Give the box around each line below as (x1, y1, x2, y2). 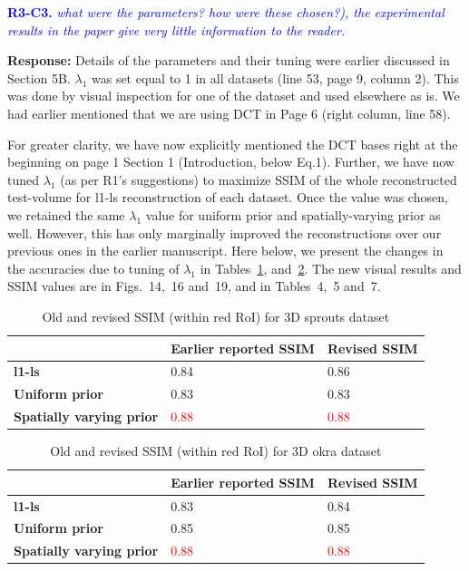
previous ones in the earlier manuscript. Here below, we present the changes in (7, 241, 444, 260)
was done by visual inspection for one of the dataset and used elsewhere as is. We (7, 86, 460, 105)
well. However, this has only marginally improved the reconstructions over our (7, 223, 442, 242)
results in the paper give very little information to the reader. (7, 20, 346, 39)
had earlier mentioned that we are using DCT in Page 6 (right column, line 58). (7, 103, 451, 122)
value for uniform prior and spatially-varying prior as (145, 205, 441, 224)
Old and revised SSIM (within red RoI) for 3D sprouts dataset (42, 306, 390, 325)
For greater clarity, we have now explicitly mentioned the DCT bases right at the (7, 134, 458, 153)
